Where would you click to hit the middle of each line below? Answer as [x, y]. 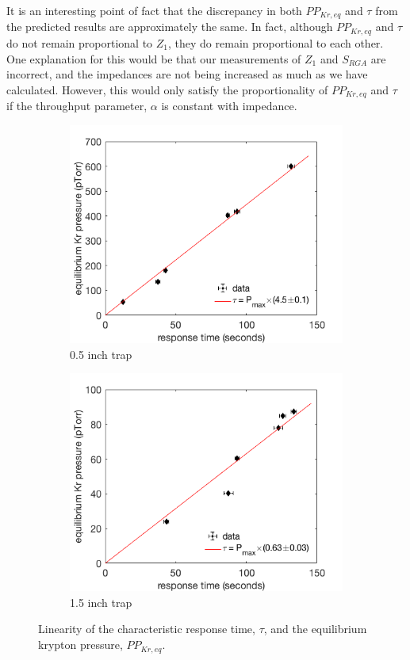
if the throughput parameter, [77, 106]
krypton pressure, [80, 645]
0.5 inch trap [101, 354]
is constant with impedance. [229, 106]
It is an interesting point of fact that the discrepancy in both [154, 10]
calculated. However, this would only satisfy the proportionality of [167, 89]
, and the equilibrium [315, 629]
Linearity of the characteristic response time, [147, 629]
